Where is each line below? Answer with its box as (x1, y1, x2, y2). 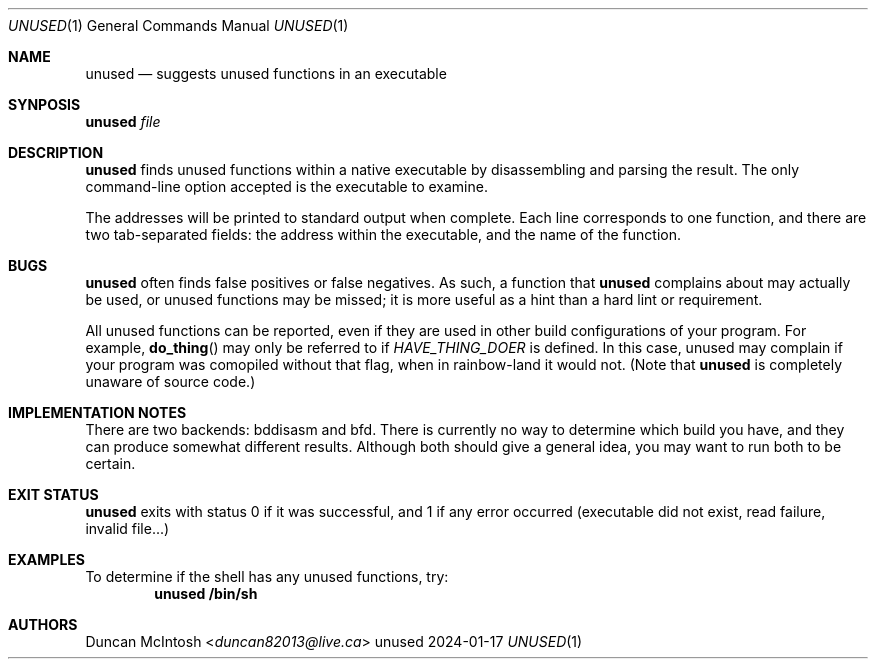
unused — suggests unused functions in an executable (85, 65, 447, 82)
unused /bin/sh (154, 585, 258, 602)
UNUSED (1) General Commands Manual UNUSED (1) (8, 17, 349, 34)
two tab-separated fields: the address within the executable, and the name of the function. (85, 226, 681, 243)
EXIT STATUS (8, 486, 99, 503)
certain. (85, 455, 136, 472)
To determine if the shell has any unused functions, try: (85, 568, 449, 585)
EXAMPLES (8, 551, 85, 568)
